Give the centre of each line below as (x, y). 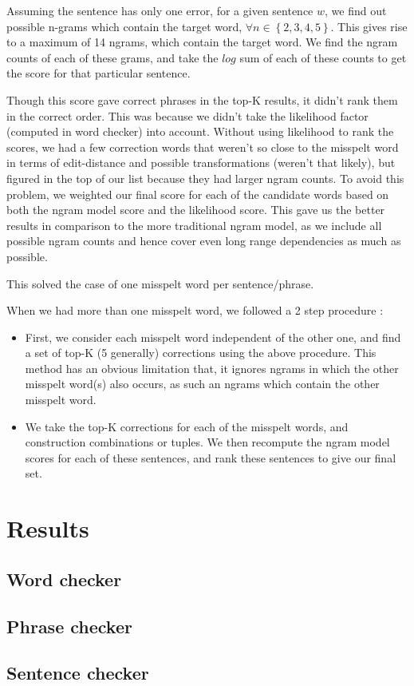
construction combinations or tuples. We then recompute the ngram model (207, 442)
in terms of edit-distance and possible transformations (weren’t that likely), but (201, 163)
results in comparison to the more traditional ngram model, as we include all (194, 225)
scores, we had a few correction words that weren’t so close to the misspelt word (203, 147)
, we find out (356, 10)
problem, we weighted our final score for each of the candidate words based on (198, 194)
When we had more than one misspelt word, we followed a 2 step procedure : (195, 310)
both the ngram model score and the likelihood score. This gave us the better (196, 210)
